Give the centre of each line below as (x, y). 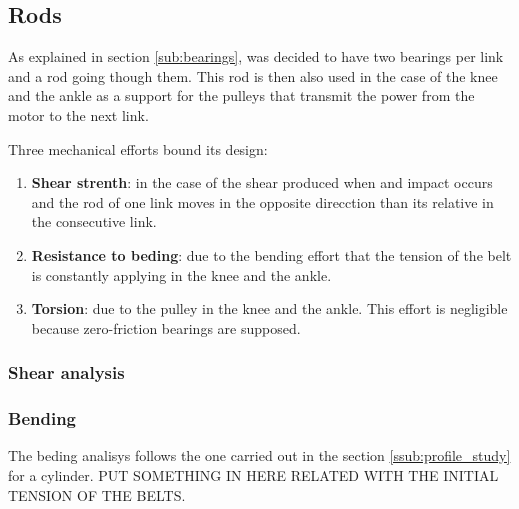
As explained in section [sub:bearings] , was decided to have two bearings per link (256, 56)
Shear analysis (66, 372)
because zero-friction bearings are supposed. (166, 327)
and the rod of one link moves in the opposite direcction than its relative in (262, 201)
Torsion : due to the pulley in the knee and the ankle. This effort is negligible (269, 308)
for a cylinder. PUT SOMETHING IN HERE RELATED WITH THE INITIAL (253, 474)
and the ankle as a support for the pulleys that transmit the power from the (241, 95)
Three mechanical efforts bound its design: (138, 148)
